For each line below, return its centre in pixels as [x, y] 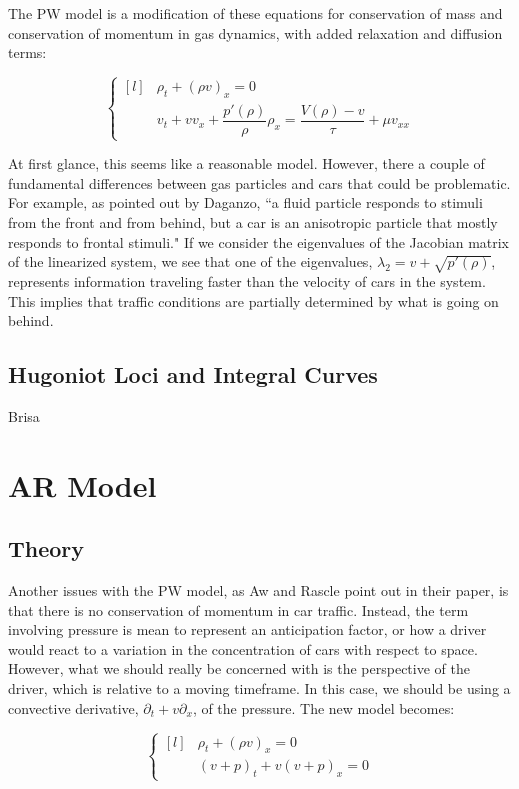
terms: [27, 52]
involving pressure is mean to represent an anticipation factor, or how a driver [247, 629]
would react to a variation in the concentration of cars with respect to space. [243, 648]
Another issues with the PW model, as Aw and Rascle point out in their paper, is [258, 590]
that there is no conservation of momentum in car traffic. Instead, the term [238, 609]
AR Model [82, 484]
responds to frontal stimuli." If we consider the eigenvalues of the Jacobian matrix [259, 241]
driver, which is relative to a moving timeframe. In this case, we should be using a [259, 688]
